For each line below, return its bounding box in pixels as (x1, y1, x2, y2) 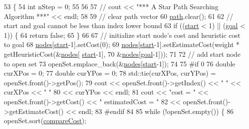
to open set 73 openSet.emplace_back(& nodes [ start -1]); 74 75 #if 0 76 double (4, 58, 235, 68)
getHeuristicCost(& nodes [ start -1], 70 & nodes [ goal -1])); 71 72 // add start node (4, 48, 241, 59)
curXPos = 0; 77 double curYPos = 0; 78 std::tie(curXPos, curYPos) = (4, 68, 216, 78)
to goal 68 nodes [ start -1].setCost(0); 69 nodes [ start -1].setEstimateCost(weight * (4, 39, 240, 49)
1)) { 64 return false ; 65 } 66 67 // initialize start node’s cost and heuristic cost (4, 30, 241, 40)
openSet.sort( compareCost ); (4, 115, 87, 126)
